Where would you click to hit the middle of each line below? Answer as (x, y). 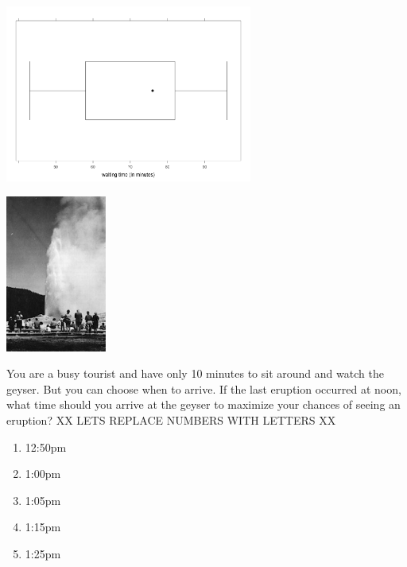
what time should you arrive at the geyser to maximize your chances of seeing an (203, 404)
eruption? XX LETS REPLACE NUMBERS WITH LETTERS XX (171, 420)
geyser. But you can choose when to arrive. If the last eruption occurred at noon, (204, 388)
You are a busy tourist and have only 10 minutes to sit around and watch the (195, 373)
